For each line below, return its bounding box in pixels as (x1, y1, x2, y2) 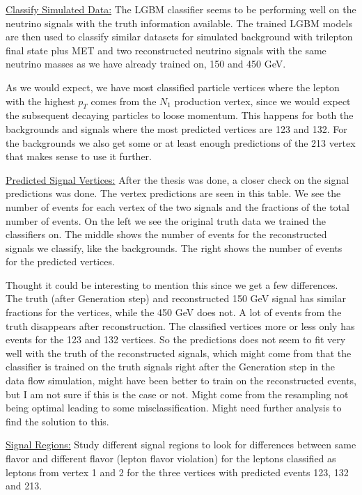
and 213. (6, 478, 42, 493)
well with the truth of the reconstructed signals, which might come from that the (6, 345, 352, 360)
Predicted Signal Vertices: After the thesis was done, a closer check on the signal (6, 172, 349, 187)
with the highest (6, 93, 75, 108)
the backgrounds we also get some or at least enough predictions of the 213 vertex (6, 135, 356, 150)
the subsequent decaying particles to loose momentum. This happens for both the (6, 108, 354, 123)
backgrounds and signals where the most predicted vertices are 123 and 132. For (6, 121, 347, 136)
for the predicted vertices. (6, 254, 115, 269)
